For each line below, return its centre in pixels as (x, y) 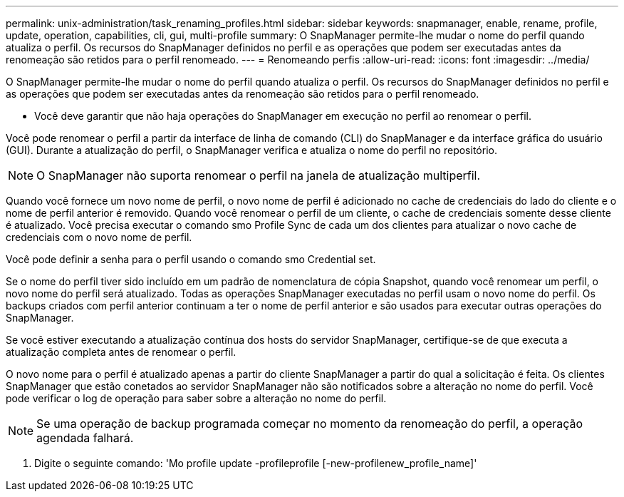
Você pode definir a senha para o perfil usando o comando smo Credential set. (191, 259)
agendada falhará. (85, 438)
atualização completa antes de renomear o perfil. (121, 352)
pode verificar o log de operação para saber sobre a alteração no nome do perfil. (196, 398)
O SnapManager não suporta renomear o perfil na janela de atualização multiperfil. (259, 175)
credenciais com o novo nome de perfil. (99, 237)
